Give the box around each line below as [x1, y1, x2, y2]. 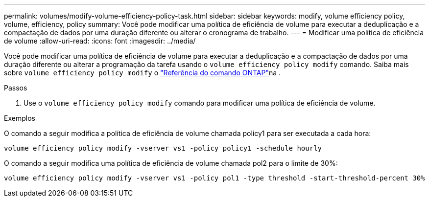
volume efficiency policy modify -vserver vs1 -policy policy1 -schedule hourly [4, 144, 322, 152]
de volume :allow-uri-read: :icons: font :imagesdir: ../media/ [4, 37, 196, 45]
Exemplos [4, 114, 35, 122]
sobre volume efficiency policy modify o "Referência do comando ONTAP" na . [4, 68, 281, 77]
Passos [4, 84, 27, 92]
